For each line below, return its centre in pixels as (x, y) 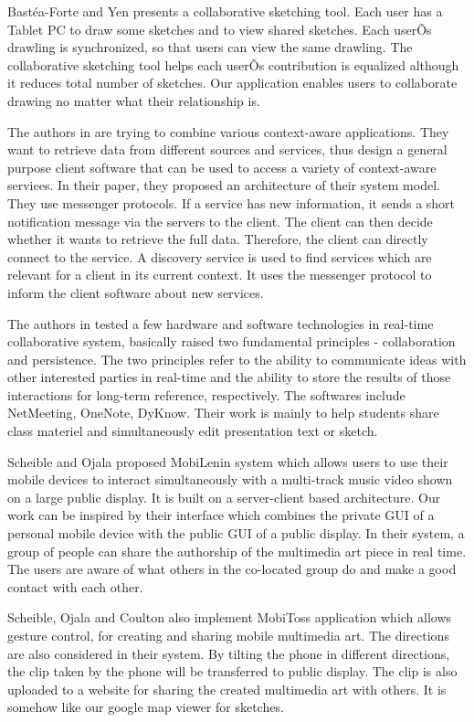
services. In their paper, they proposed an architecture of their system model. (224, 185)
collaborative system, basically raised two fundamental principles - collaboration (232, 341)
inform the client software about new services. (136, 292)
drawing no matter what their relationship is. (134, 100)
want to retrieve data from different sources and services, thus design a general (227, 149)
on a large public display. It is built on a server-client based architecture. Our (224, 497)
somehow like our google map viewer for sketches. (146, 707)
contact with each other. (75, 586)
